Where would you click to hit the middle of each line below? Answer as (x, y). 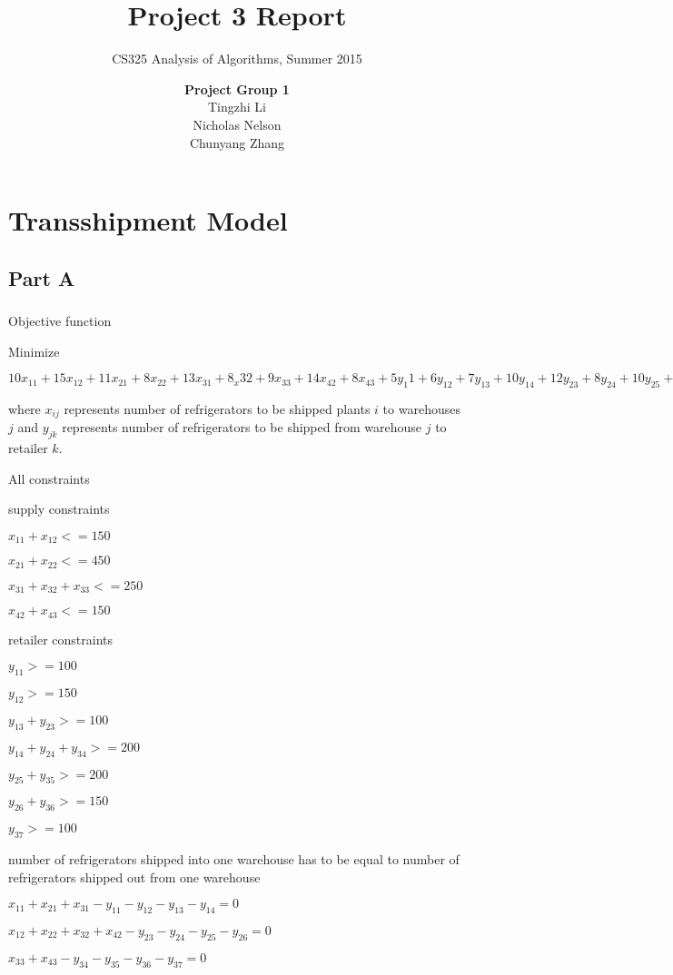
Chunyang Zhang (237, 142)
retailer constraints (60, 639)
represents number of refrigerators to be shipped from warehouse (242, 427)
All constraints (49, 478)
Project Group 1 (237, 89)
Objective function (60, 320)
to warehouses (421, 408)
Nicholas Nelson (237, 124)
